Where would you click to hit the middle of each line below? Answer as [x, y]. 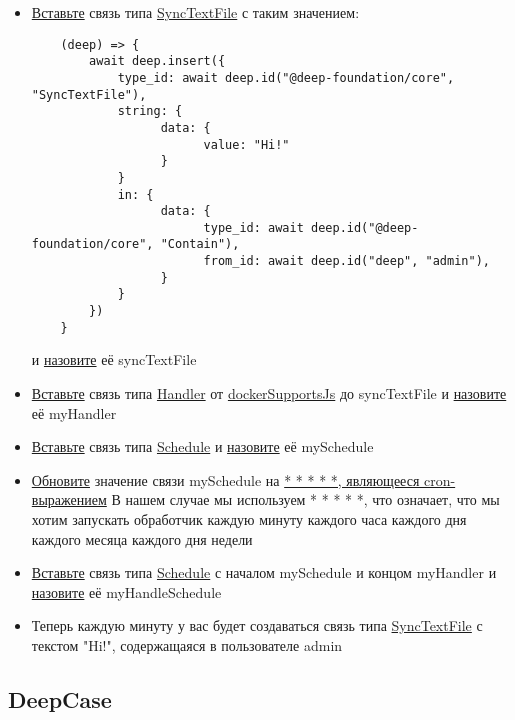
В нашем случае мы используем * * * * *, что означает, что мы [305, 499]
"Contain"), [200, 244]
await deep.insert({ [157, 61]
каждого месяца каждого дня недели [142, 538]
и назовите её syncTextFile [114, 359]
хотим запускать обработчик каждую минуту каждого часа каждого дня [249, 518]
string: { [150, 111]
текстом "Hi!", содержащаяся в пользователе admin [187, 644]
